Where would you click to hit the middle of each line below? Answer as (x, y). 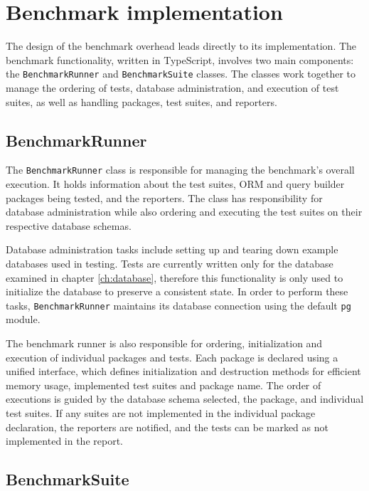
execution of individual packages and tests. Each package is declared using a (172, 357)
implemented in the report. (64, 441)
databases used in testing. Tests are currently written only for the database (170, 263)
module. (23, 319)
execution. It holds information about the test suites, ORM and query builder (175, 184)
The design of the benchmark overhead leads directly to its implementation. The (181, 46)
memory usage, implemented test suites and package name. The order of (164, 385)
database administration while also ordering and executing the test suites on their (184, 212)
